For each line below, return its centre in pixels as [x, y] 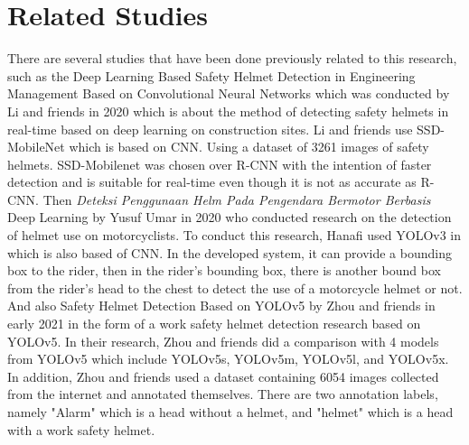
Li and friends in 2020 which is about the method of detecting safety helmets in [228, 111]
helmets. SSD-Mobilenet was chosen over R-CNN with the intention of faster [220, 164]
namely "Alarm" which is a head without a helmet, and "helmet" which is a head [230, 412]
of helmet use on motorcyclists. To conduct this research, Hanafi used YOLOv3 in [234, 235]
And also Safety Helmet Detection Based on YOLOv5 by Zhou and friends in [221, 306]
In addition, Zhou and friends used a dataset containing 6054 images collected [223, 376]
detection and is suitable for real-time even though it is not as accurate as [212, 182]
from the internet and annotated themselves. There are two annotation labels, [223, 394]
